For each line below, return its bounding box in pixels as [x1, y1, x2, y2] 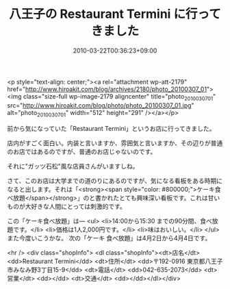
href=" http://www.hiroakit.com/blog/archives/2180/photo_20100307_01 [7, 85, 207, 93]
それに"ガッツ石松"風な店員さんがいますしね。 [7, 162, 139, 170]
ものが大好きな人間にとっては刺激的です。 [7, 202, 127, 210]
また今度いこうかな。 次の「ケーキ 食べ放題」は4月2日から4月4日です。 [7, 234, 212, 242]
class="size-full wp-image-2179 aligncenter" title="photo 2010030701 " [23, 92, 216, 102]
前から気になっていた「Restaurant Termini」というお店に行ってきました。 [7, 124, 216, 132]
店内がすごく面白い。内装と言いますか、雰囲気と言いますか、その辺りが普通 [7, 138, 223, 147]
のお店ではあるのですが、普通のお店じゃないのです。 [7, 147, 157, 155]
